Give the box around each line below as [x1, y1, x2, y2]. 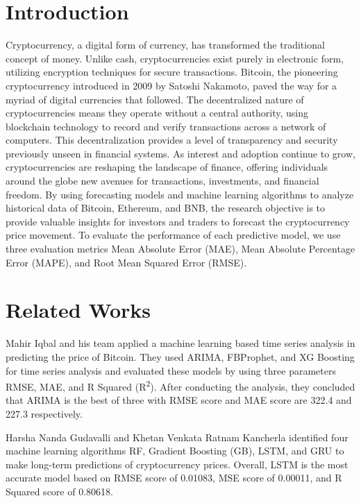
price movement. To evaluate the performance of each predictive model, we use [6, 228, 341, 242]
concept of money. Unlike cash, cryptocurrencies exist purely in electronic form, [6, 51, 344, 65]
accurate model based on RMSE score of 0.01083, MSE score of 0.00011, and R [6, 470, 342, 485]
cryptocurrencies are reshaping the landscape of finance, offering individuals [6, 160, 328, 174]
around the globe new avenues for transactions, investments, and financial [6, 173, 319, 188]
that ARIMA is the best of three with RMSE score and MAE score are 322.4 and [6, 393, 352, 407]
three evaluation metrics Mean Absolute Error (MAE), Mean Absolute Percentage [6, 241, 355, 256]
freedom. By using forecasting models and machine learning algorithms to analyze [6, 187, 354, 201]
